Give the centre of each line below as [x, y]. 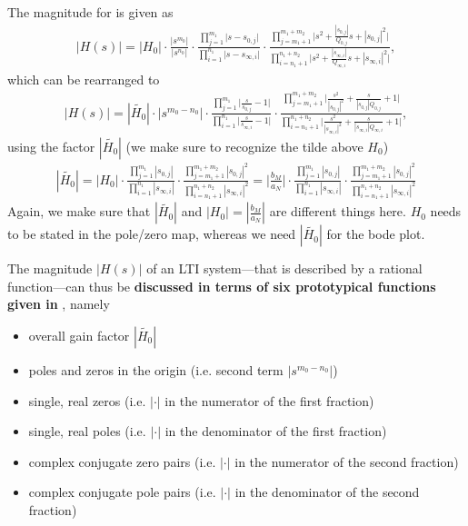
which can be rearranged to [84, 79]
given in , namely [59, 304]
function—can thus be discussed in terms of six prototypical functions [222, 286]
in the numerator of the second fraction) [347, 461]
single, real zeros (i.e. [87, 400]
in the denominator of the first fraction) [276, 431]
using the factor [51, 146]
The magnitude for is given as [90, 12]
